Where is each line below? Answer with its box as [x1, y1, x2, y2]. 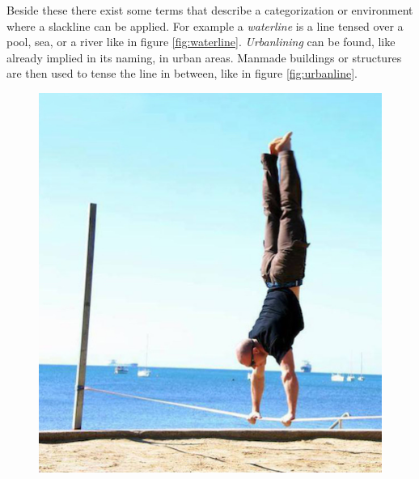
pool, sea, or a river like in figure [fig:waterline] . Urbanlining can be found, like [6, 33, 396, 50]
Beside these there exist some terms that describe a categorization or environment [6, 2, 413, 18]
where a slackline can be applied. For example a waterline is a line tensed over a [6, 17, 404, 34]
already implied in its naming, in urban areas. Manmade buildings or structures [6, 49, 402, 66]
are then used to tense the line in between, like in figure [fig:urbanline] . [6, 65, 358, 82]
